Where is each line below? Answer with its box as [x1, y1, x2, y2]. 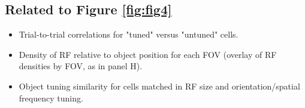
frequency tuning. [19, 91, 83, 104]
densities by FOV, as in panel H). [19, 60, 143, 72]
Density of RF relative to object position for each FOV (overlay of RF [19, 48, 277, 60]
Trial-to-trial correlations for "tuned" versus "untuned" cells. [19, 28, 238, 41]
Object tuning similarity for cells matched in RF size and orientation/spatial [19, 79, 300, 92]
